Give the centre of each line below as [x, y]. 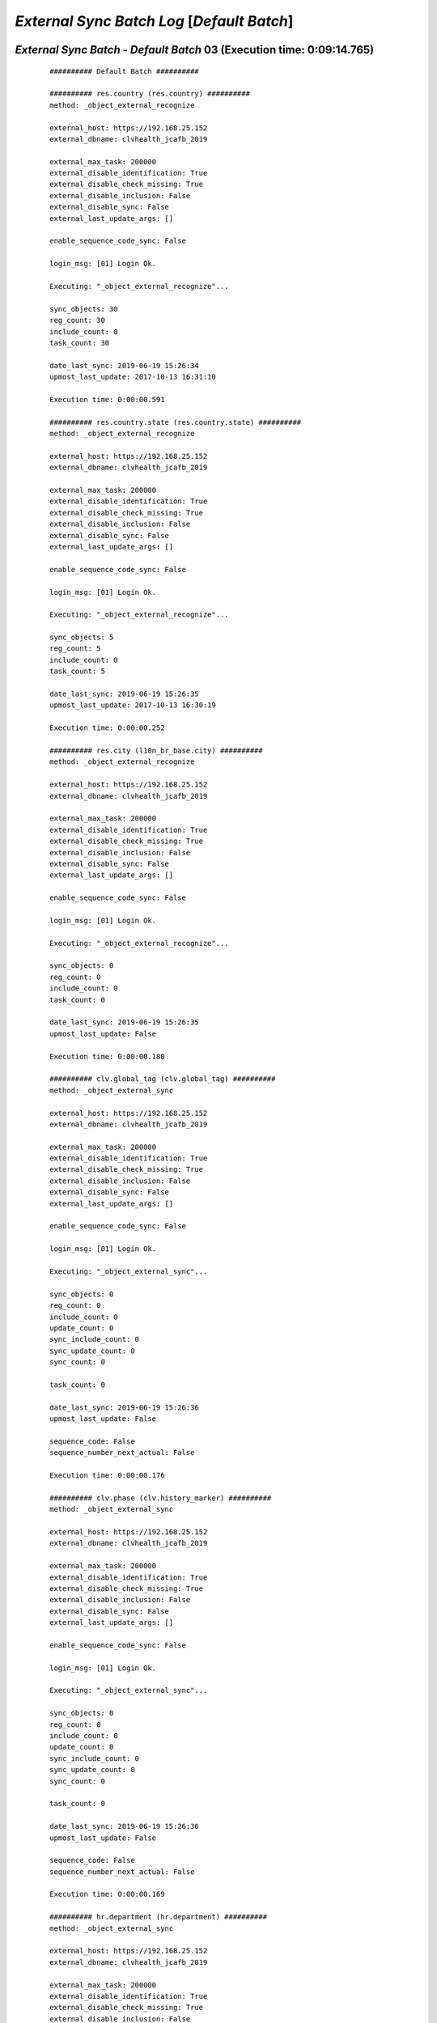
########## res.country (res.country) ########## [150, 94]
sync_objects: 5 [82, 638]
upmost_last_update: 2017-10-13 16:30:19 [133, 705]
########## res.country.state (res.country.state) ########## [176, 422]
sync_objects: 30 [84, 309]
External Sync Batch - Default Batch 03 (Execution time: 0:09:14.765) [195, 50]
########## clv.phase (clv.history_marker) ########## [161, 1498]
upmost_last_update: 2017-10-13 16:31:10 [133, 377]
